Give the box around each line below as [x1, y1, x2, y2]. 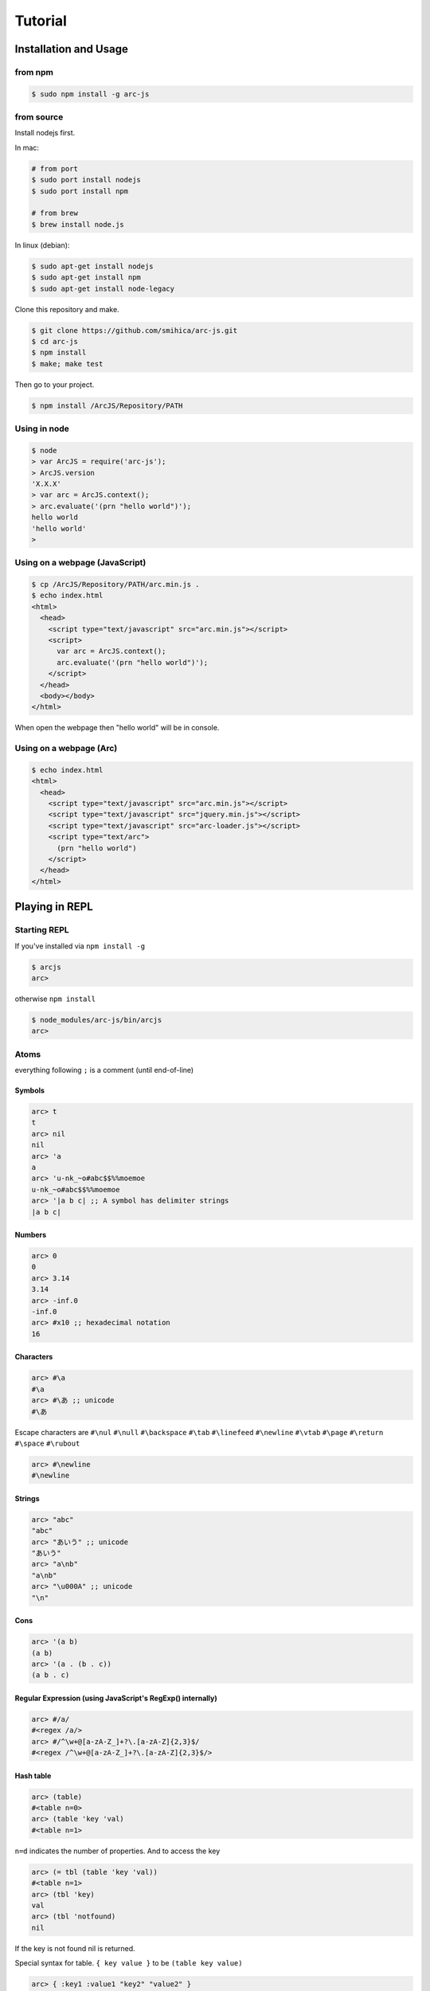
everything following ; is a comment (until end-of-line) [14, 1066, 194, 1074]
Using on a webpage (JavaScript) [14, 557, 147, 569]
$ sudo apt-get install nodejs [31, 261, 154, 271]
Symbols [14, 1085, 45, 1095]
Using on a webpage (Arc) [14, 743, 118, 754]
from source [14, 111, 64, 123]
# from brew [31, 209, 79, 218]
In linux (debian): [14, 240, 70, 250]
